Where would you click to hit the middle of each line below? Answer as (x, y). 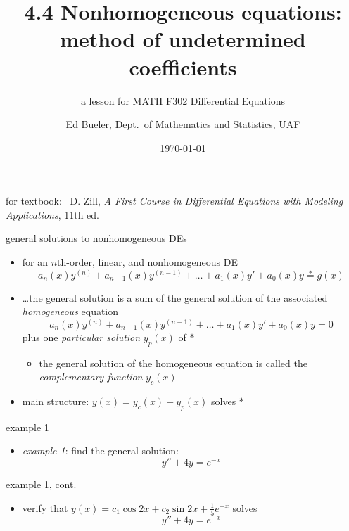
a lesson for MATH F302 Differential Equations (183, 100)
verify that (45, 507)
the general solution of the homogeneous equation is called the (173, 363)
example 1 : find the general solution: (100, 450)
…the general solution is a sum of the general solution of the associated (175, 297)
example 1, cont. (41, 484)
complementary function (91, 377)
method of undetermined (183, 39)
